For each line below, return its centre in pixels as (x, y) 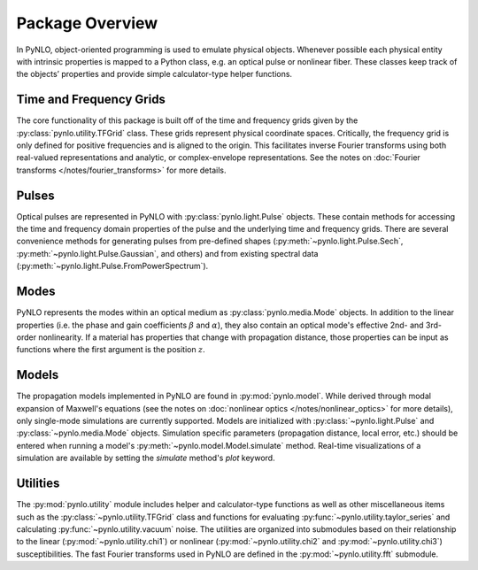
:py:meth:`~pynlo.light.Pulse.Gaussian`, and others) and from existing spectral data (167, 253)
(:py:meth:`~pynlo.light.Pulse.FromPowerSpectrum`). (112, 266)
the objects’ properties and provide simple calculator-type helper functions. (154, 74)
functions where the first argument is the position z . (111, 350)
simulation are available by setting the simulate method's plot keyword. (146, 458)
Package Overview (87, 23)
